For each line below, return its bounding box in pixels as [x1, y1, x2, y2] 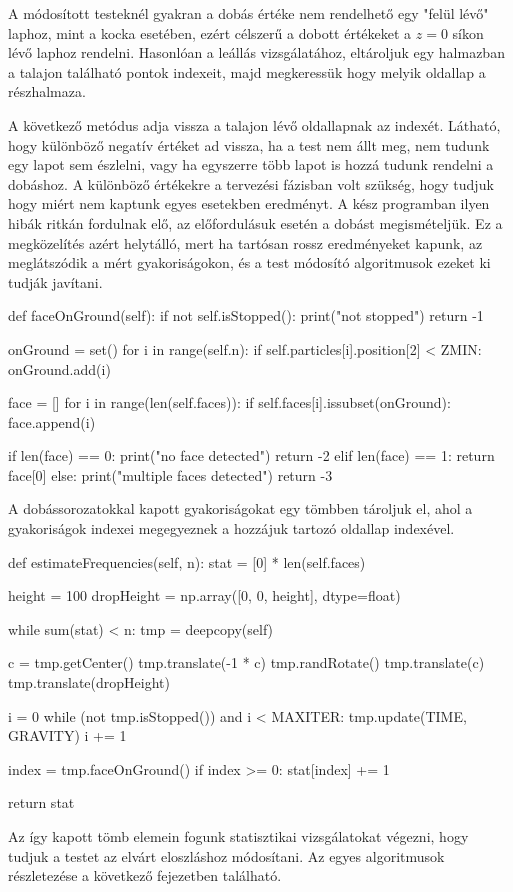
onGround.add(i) [8, 358, 111, 379]
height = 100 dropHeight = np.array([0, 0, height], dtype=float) [8, 585, 401, 606]
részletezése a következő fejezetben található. [8, 865, 282, 886]
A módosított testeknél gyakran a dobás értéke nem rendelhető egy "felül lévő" [8, 3, 489, 23]
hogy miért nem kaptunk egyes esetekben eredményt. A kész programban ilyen [8, 193, 490, 214]
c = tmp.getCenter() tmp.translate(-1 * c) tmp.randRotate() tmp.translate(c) [8, 652, 485, 673]
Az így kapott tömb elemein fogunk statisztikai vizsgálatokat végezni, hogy [8, 826, 469, 846]
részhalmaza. [8, 81, 86, 102]
